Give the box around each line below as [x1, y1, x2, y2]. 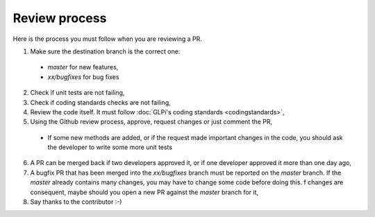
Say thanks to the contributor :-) [30, 198, 122, 206]
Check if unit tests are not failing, [30, 89, 125, 97]
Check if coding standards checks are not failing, [30, 98, 172, 107]
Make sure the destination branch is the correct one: [30, 47, 181, 55]
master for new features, [47, 63, 119, 71]
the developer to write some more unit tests [47, 143, 173, 152]
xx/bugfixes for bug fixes [47, 73, 119, 81]
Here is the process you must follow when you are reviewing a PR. [12, 35, 203, 43]
